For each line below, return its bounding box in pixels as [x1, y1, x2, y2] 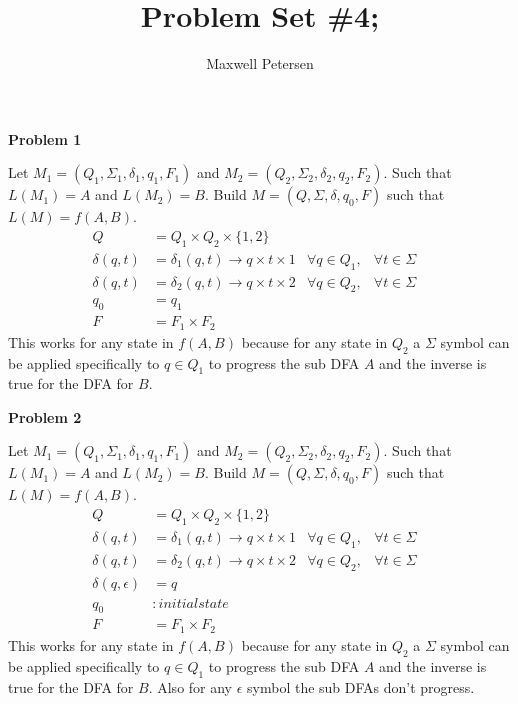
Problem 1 [8, 128, 82, 149]
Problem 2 [8, 406, 82, 427]
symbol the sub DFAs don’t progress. [247, 676, 475, 697]
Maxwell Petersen [206, 53, 314, 74]
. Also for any [148, 676, 233, 697]
